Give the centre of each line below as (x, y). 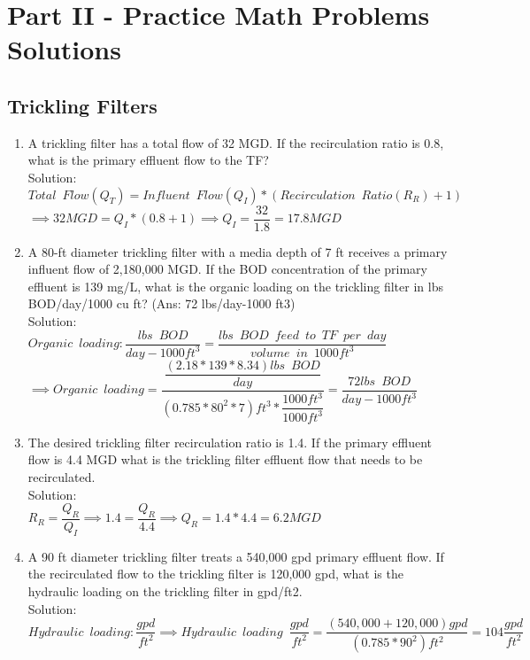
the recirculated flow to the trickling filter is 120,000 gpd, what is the (215, 574)
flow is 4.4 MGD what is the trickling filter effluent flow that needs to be (225, 459)
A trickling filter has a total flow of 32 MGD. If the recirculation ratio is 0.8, (236, 142)
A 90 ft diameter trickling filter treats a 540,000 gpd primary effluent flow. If (236, 556)
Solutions (64, 49)
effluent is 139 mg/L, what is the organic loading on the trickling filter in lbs (235, 286)
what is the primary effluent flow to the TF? (148, 160)
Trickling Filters (82, 105)
